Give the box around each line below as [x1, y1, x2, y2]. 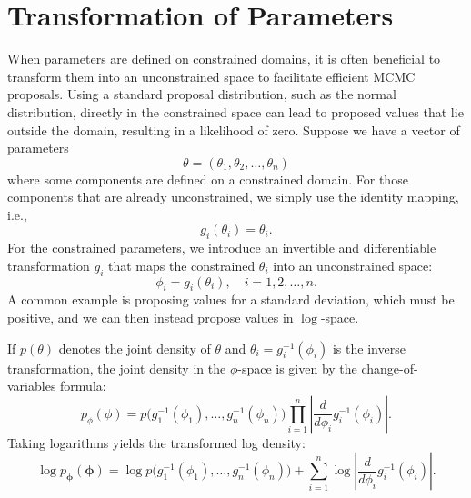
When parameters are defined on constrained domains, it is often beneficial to [7, 49, 441, 68]
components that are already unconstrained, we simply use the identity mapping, [7, 187, 459, 206]
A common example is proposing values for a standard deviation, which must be [7, 290, 455, 309]
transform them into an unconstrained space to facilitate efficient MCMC [7, 66, 416, 85]
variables [7, 376, 56, 395]
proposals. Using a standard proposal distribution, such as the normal [7, 85, 396, 104]
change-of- [361, 358, 418, 377]
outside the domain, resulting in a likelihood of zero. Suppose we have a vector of [7, 120, 460, 139]
